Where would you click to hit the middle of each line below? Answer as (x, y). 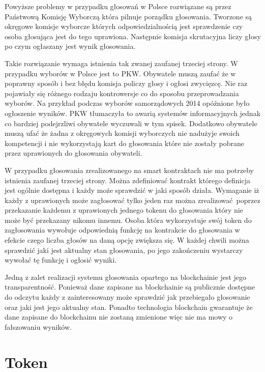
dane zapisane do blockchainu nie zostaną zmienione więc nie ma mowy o (119, 317)
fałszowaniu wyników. (38, 326)
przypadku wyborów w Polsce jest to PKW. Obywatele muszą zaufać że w (120, 73)
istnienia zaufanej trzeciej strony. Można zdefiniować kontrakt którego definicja (127, 180)
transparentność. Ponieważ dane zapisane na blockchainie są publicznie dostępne (130, 287)
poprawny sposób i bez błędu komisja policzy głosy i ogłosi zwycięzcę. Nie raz (126, 83)
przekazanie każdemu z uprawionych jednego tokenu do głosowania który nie (124, 210)
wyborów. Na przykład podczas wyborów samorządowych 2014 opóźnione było (127, 103)
